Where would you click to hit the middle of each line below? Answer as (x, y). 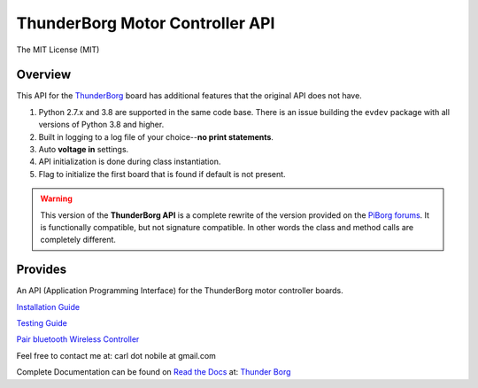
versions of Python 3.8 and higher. (101, 125)
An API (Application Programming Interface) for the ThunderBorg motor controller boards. (180, 291)
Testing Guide (42, 323)
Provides (41, 270)
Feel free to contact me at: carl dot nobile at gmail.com (116, 355)
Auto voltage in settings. (84, 150)
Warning (56, 198)
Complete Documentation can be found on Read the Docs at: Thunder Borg (154, 372)
